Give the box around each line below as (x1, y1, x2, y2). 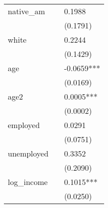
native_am (8, 5, 45, 17)
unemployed (8, 148, 49, 159)
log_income (8, 176, 48, 187)
